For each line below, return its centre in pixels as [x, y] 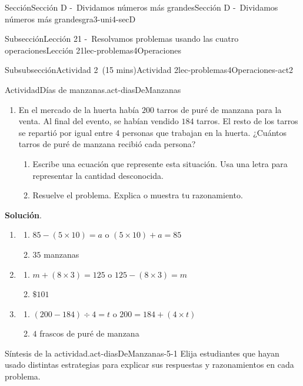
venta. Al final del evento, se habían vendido [99, 121]
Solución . [23, 214]
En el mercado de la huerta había [79, 109]
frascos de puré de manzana [89, 333]
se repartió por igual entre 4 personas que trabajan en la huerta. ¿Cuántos [153, 132]
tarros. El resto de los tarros [247, 121]
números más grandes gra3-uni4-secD [70, 19]
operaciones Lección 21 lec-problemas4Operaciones [93, 50]
